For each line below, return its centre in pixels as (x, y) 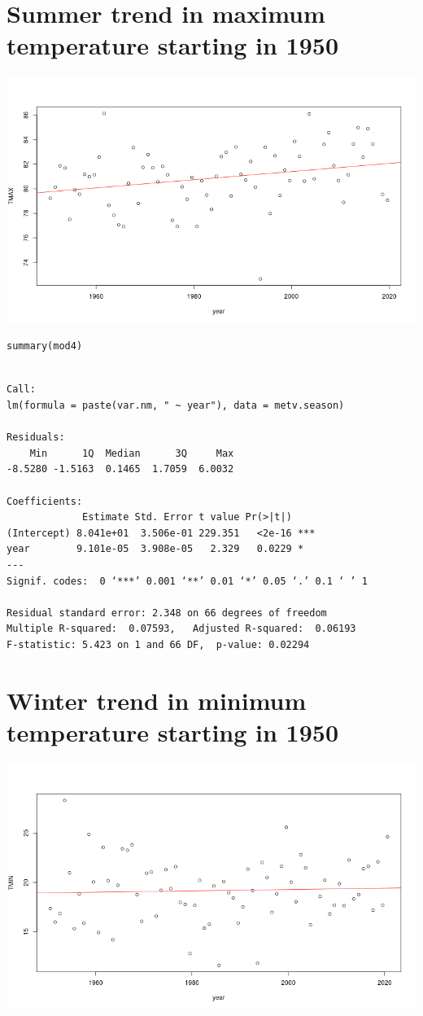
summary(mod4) (45, 346)
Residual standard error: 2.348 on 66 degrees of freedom (167, 613)
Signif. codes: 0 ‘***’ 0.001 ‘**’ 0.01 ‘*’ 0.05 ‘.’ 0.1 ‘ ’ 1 (187, 581)
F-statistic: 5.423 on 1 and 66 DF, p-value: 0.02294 (158, 644)
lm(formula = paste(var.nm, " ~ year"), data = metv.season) (176, 406)
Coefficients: (45, 501)
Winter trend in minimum (157, 700)
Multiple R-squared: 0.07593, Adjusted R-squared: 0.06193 (181, 629)
